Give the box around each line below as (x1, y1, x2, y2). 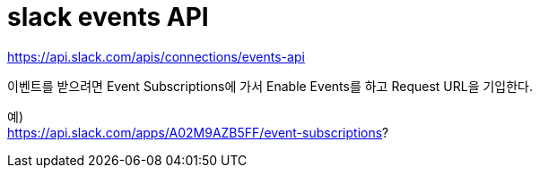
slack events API (7, 2, 209, 32)
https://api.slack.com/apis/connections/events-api (7, 48, 305, 64)
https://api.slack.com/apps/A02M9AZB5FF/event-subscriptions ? (7, 124, 389, 140)
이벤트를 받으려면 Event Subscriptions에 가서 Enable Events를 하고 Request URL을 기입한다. (7, 78, 534, 94)
